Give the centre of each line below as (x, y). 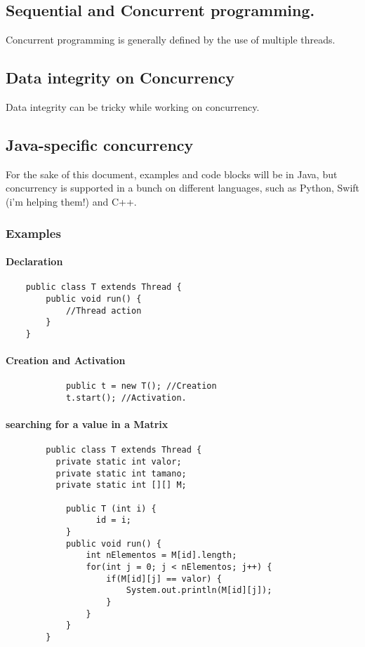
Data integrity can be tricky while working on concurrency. (133, 107)
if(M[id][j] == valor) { (164, 579)
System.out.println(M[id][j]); (199, 591)
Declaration (34, 261)
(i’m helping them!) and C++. (71, 201)
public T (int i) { (111, 508)
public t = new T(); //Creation (141, 386)
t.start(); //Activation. (126, 398)
